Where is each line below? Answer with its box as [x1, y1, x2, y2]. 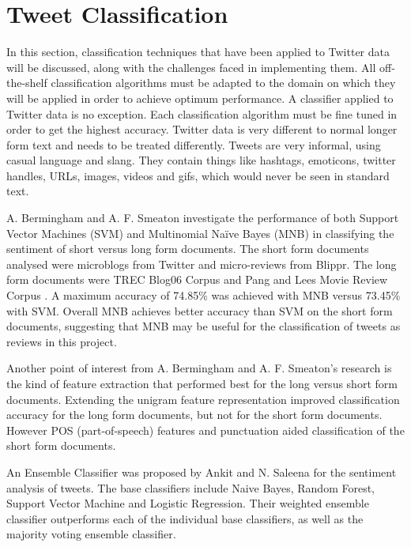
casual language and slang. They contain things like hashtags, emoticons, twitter [6, 152, 396, 168]
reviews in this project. [6, 333, 117, 349]
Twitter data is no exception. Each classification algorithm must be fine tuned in [6, 105, 398, 122]
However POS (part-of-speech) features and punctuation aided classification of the [6, 421, 405, 438]
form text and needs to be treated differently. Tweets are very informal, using [6, 136, 381, 153]
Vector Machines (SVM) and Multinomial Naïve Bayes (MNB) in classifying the [6, 224, 394, 241]
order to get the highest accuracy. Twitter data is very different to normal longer [6, 121, 398, 138]
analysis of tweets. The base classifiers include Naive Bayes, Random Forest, [6, 479, 375, 496]
